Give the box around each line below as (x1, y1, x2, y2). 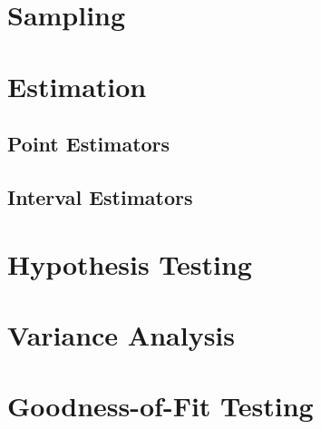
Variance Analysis (7, 316, 235, 353)
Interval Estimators (7, 182, 193, 210)
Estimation (7, 67, 147, 104)
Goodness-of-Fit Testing (7, 387, 314, 424)
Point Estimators (7, 130, 170, 158)
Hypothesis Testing (7, 245, 252, 282)
